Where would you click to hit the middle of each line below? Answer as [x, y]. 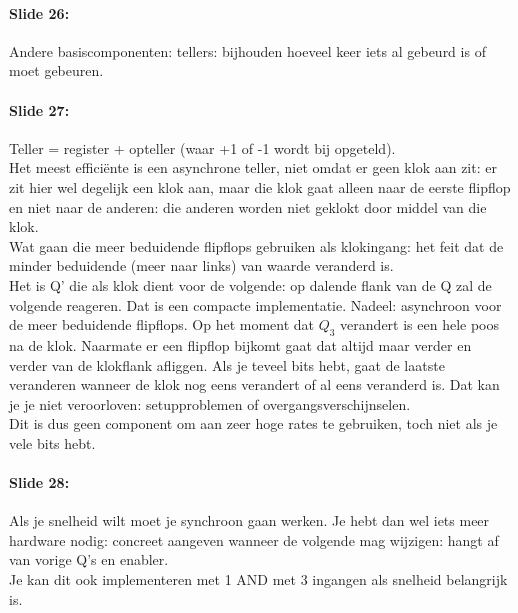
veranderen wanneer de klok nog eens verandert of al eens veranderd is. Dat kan [254, 384]
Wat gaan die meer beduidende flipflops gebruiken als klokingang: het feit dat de [256, 245]
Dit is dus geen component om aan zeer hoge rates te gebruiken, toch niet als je [253, 423]
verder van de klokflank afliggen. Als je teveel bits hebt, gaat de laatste [227, 364]
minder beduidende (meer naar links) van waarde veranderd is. [201, 265]
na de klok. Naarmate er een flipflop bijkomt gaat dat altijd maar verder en [240, 344]
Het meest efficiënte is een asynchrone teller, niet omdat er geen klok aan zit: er [253, 167]
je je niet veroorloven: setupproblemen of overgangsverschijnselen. [210, 403]
